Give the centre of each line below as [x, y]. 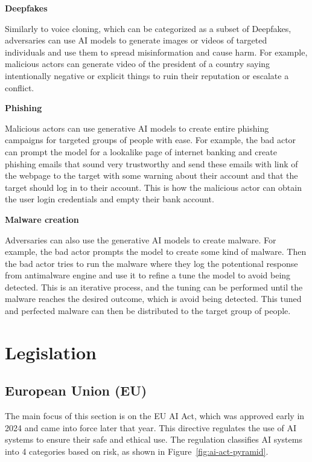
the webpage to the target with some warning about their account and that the [151, 175]
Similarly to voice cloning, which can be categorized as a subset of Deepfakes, [148, 28]
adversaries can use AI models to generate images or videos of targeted [136, 40]
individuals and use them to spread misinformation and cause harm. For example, [156, 52]
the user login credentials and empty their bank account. [110, 199]
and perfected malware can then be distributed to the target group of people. [148, 311]
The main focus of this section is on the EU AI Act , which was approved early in [155, 416]
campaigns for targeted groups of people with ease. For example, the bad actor [151, 140]
